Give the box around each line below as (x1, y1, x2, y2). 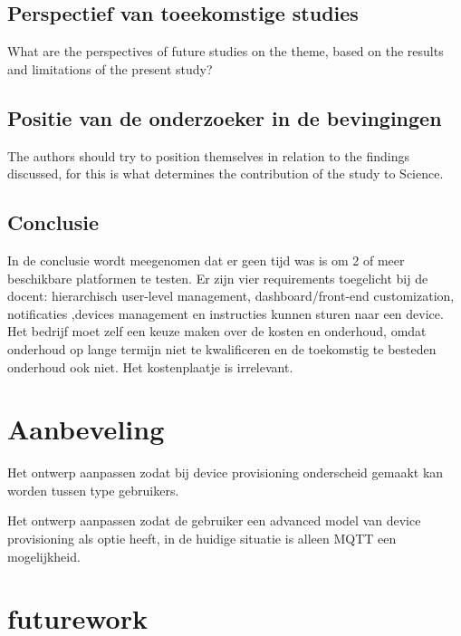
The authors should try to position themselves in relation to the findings (7, 146, 409, 165)
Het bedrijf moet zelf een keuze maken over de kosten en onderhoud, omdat (7, 322, 427, 341)
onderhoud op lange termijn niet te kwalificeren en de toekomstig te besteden (7, 339, 437, 358)
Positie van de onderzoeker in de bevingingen (7, 103, 442, 131)
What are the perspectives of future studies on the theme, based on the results (7, 42, 444, 61)
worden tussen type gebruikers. (7, 480, 179, 499)
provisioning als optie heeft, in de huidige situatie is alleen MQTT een (7, 529, 397, 548)
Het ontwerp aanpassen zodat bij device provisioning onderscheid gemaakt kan (7, 463, 444, 482)
